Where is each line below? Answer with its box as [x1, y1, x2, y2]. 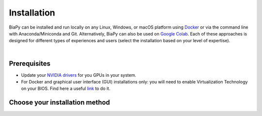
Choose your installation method [9, 99, 110, 107]
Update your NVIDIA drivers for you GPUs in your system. [21, 72, 136, 78]
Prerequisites [9, 59, 50, 67]
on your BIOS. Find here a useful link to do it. [21, 85, 111, 92]
